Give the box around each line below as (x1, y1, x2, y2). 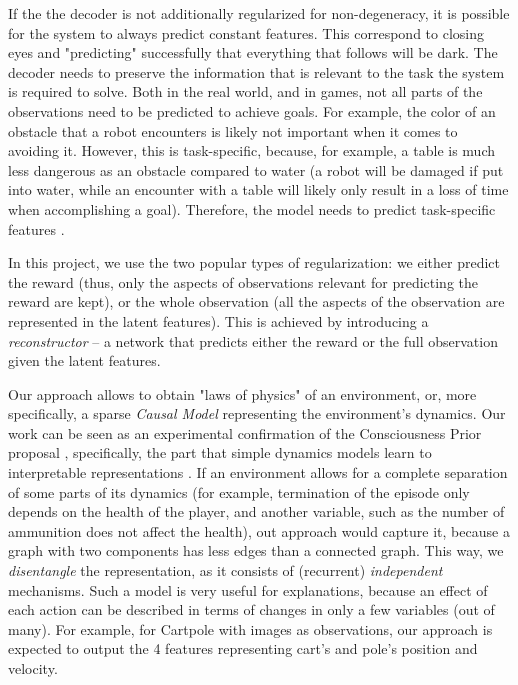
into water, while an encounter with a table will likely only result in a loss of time (8, 179, 509, 200)
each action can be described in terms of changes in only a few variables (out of (8, 599, 495, 620)
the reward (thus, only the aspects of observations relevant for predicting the (8, 271, 479, 292)
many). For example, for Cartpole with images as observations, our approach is (8, 618, 493, 639)
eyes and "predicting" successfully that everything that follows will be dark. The (8, 42, 498, 63)
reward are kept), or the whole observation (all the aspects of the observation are (8, 291, 505, 312)
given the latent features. (8, 350, 161, 371)
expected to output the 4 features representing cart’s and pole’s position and (8, 638, 478, 659)
